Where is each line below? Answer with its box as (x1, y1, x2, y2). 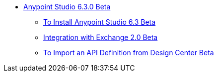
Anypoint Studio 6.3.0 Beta (23, 2, 111, 11)
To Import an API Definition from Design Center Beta (43, 48, 214, 57)
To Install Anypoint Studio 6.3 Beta (43, 18, 156, 26)
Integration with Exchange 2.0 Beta (43, 33, 158, 41)
